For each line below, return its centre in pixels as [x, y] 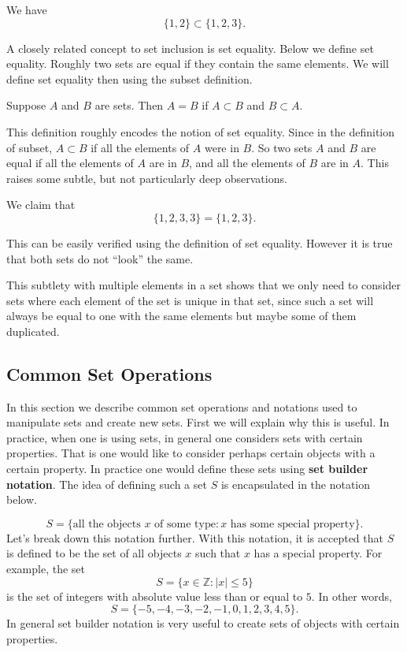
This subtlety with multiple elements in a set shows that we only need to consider [204, 285]
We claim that [41, 205]
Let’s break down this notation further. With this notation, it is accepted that [195, 537]
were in [222, 147]
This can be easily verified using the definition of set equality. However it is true [200, 242]
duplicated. [33, 331]
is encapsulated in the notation [296, 484]
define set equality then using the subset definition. [129, 78]
